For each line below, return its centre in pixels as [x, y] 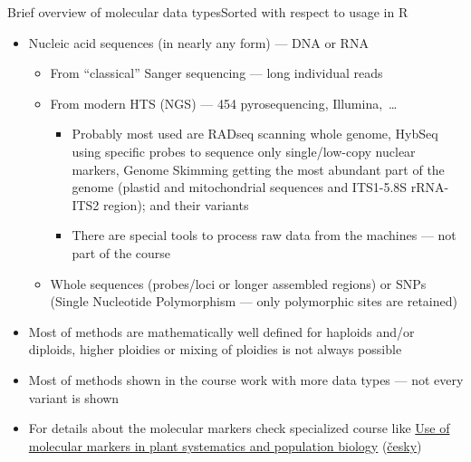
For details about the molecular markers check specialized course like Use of [239, 428]
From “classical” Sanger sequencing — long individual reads [216, 73]
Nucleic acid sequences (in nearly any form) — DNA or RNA [198, 42]
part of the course [121, 252]
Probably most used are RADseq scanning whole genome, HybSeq [255, 134]
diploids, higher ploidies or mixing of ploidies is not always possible [215, 349]
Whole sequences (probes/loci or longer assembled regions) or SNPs [238, 283]
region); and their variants [176, 204]
